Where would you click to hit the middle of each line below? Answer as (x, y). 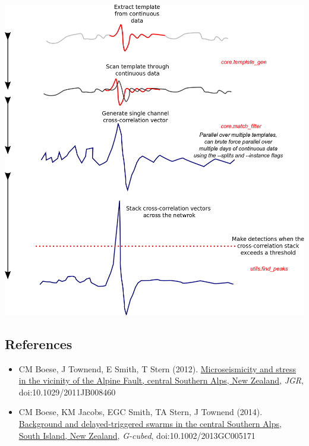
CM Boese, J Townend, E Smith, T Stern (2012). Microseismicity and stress (157, 368)
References (39, 343)
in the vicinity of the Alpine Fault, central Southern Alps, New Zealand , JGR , (161, 380)
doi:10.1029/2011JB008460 (67, 392)
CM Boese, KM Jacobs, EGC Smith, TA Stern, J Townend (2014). (141, 412)
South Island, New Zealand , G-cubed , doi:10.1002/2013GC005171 (137, 435)
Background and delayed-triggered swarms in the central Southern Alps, (150, 423)
